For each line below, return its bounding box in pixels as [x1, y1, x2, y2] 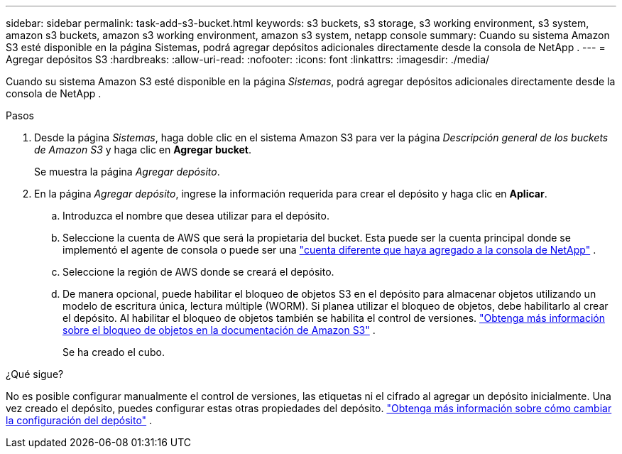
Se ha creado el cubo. [62, 346, 165, 358]
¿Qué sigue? [6, 368, 64, 380]
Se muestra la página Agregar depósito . [34, 166, 220, 178]
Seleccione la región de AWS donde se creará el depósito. [62, 266, 334, 278]
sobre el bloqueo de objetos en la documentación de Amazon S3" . [62, 324, 376, 336]
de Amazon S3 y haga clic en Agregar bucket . [34, 144, 251, 156]
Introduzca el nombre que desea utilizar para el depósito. [62, 210, 329, 222]
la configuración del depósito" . [6, 414, 153, 426]
